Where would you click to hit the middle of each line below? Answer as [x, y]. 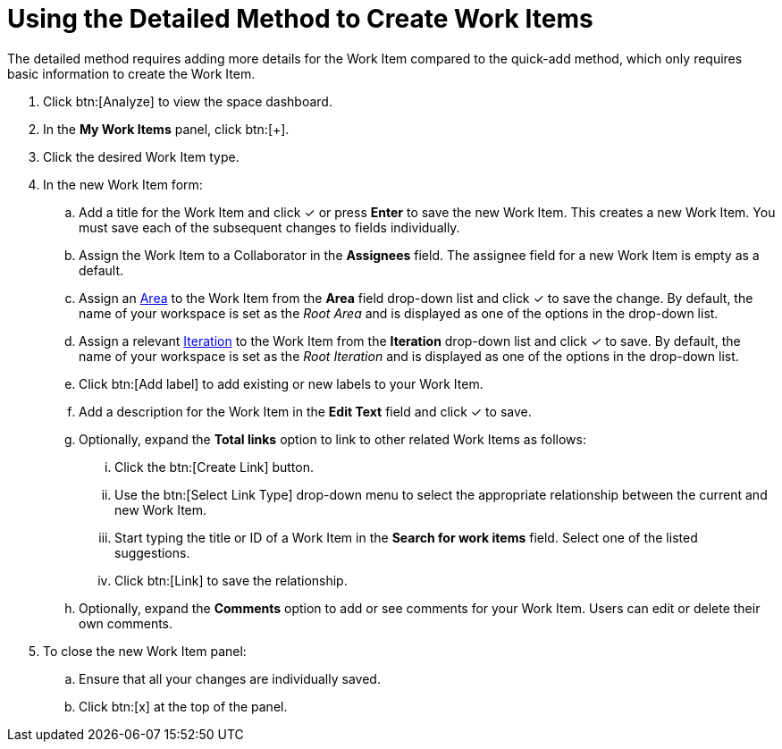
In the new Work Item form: [123, 184]
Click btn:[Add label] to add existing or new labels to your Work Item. [281, 383]
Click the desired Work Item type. [141, 156]
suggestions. [152, 552]
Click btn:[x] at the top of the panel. [183, 706]
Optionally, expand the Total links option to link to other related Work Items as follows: [333, 439]
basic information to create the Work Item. [131, 73]
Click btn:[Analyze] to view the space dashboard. [188, 101]
